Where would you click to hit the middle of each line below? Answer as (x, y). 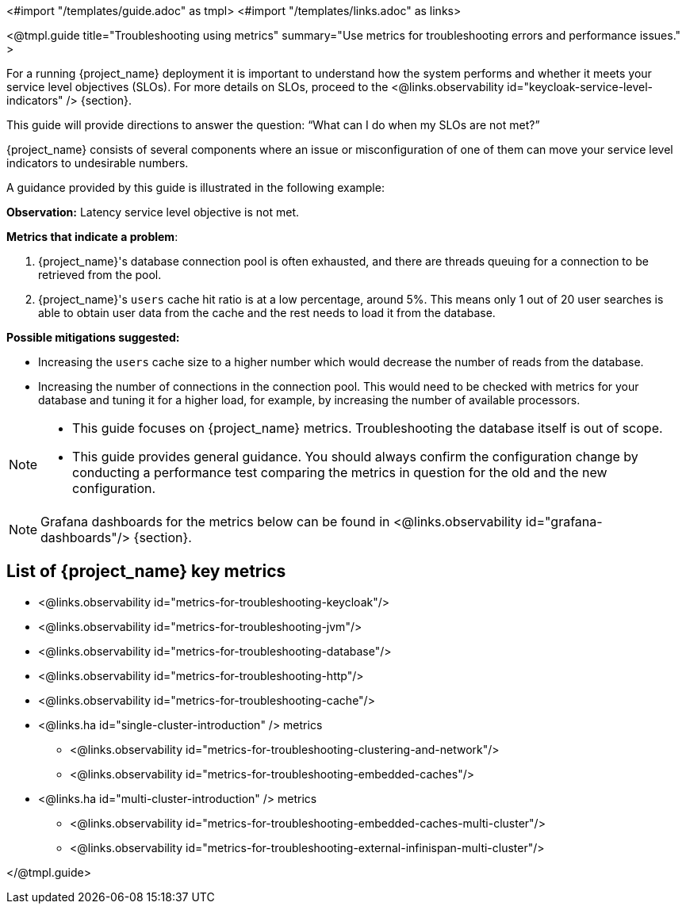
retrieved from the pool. (100, 275)
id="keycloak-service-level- (580, 87)
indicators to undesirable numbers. (98, 163)
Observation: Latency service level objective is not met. (153, 212)
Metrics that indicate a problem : (92, 237)
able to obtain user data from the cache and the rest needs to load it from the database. (267, 313)
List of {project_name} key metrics (146, 572)
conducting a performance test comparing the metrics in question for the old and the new (340, 472)
